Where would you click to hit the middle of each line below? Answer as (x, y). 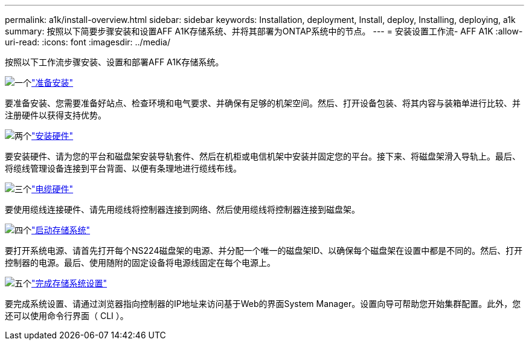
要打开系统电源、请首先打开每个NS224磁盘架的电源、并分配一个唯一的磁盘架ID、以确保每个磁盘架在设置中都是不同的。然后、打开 (264, 250)
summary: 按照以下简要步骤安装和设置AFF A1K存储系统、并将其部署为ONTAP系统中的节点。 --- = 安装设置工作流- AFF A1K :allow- (264, 31)
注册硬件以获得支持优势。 (56, 115)
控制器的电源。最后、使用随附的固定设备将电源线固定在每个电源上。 (140, 263)
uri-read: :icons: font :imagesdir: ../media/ (88, 42)
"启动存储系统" (61, 230)
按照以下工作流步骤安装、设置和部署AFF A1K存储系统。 (114, 62)
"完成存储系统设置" (69, 283)
